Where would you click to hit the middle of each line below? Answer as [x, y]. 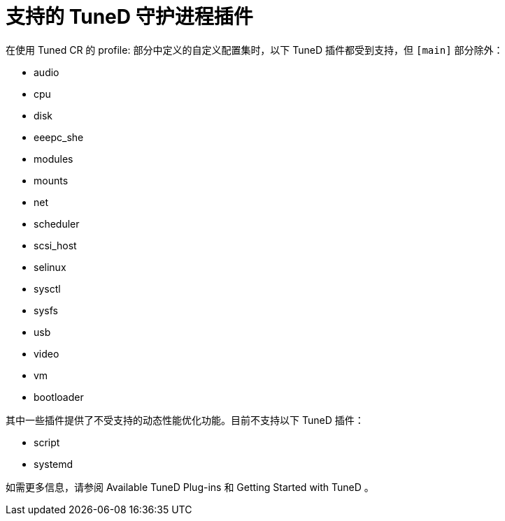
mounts [51, 180]
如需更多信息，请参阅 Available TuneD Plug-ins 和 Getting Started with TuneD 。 [190, 487]
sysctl [47, 288]
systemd [54, 464]
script [47, 442]
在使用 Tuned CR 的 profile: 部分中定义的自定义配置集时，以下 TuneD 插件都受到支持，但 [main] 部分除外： [255, 50]
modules [54, 159]
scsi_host [55, 245]
